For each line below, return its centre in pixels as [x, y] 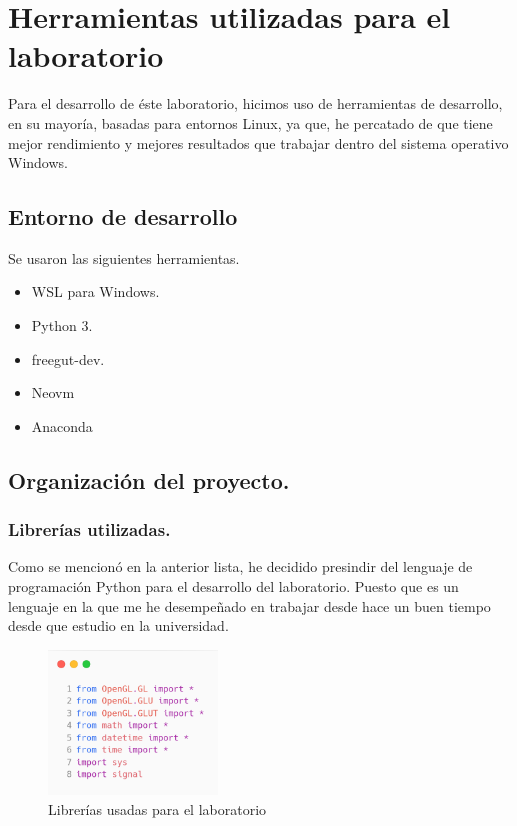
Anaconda [62, 425]
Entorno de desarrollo [123, 216]
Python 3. [62, 325]
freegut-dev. [68, 358]
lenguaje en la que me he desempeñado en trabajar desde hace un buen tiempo [249, 605]
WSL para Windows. [95, 291]
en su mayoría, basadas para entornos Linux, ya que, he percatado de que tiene [250, 122]
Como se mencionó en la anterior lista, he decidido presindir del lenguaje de [240, 566]
